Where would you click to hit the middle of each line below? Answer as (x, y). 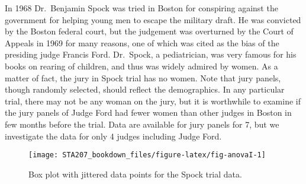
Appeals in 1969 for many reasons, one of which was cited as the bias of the (142, 42)
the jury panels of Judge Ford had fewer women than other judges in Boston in (148, 112)
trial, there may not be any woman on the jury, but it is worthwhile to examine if (153, 101)
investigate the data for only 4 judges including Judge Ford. (113, 136)
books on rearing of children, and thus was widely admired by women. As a (141, 66)
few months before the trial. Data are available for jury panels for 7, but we (142, 124)
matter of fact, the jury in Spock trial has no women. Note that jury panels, (143, 77)
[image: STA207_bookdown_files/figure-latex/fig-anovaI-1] (147, 155)
